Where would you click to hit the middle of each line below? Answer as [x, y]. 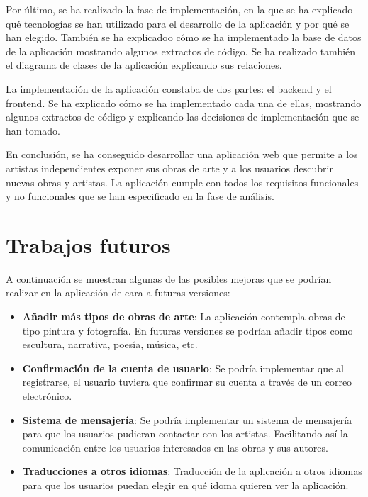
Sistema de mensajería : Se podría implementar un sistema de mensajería [187, 419]
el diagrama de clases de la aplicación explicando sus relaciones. [144, 65]
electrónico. [47, 396]
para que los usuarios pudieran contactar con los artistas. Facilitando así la [185, 434]
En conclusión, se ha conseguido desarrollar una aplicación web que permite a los [182, 154]
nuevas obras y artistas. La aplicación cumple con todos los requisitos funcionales [182, 182]
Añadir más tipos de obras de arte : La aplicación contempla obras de [184, 317]
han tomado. [33, 130]
